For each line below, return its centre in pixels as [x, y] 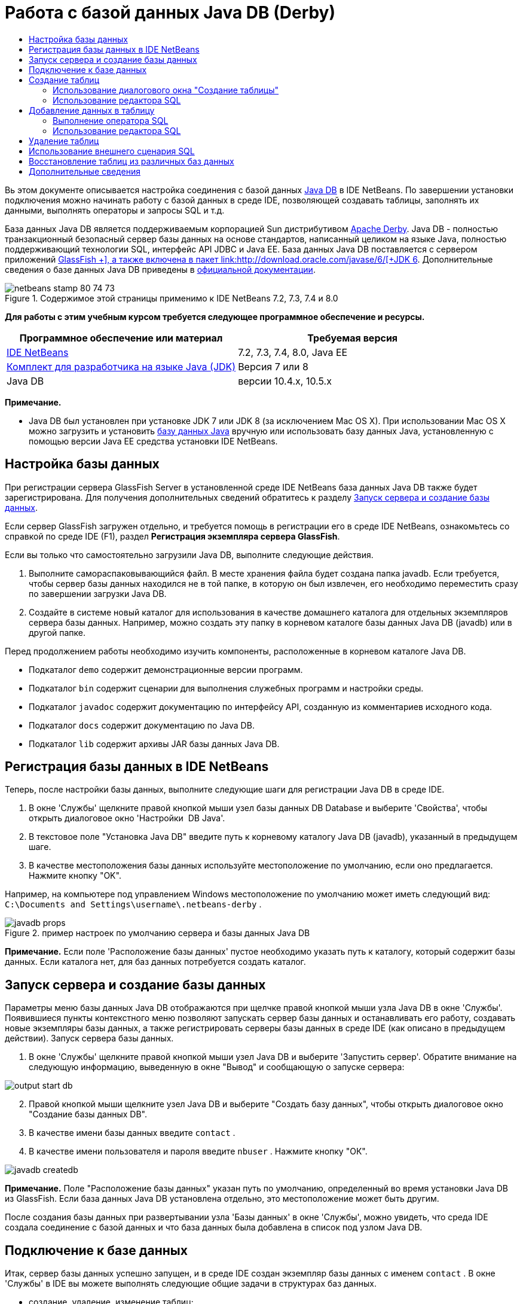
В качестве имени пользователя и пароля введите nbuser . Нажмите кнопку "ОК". [198, 1151]
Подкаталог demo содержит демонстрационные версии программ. [166, 669]
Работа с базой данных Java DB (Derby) [170, 13]
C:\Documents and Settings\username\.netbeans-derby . [133, 904]
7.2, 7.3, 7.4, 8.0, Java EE [293, 352]
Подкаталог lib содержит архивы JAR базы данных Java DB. [154, 744]
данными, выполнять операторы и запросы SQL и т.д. [115, 210]
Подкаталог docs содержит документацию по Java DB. [142, 725]
